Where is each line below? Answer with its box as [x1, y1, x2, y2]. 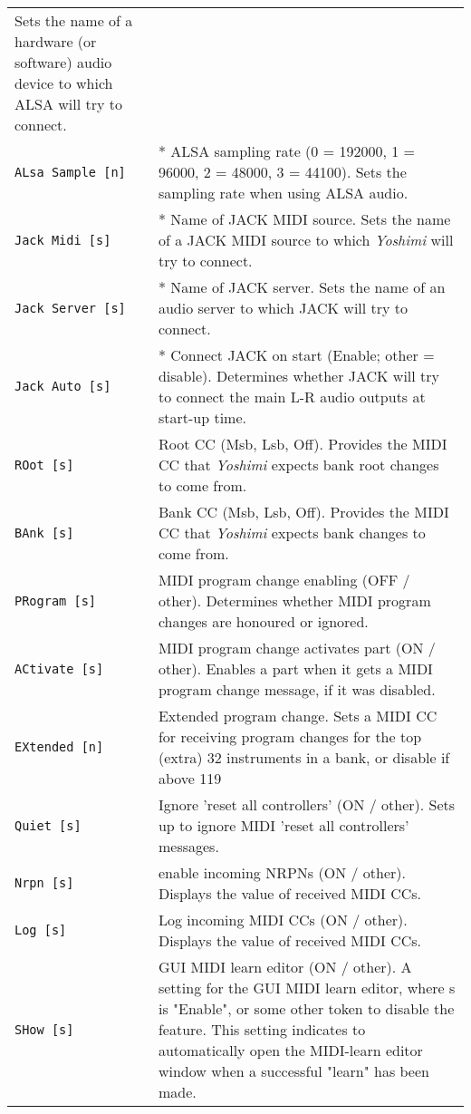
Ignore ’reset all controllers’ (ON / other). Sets [158, 794, 456, 815]
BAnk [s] [14, 525, 74, 540]
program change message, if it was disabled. [158, 679, 436, 700]
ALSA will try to [14, 93, 122, 114]
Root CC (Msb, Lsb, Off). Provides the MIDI [158, 433, 447, 454]
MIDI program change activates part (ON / [158, 637, 436, 658]
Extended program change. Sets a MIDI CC [158, 705, 437, 726]
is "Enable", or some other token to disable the [158, 998, 455, 1019]
